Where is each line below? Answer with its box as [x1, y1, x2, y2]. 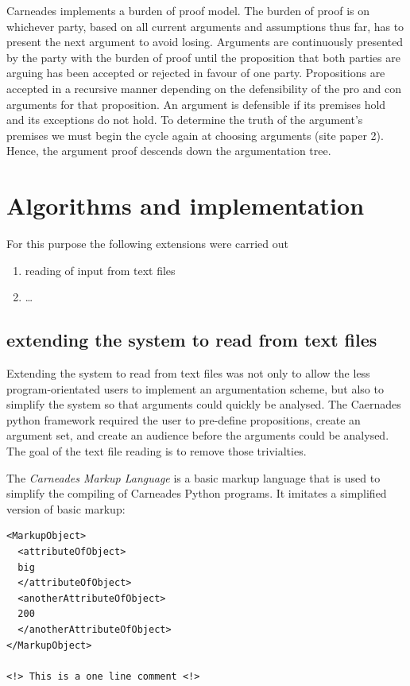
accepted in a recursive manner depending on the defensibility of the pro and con [6, 79, 401, 96]
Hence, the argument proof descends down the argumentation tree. [6, 142, 331, 159]
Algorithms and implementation [6, 189, 365, 222]
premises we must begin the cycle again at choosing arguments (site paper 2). [6, 126, 384, 143]
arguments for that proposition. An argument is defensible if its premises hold [6, 95, 386, 112]
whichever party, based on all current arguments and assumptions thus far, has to [6, 17, 404, 34]
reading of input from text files [25, 262, 176, 278]
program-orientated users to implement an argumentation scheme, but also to [6, 380, 384, 397]
